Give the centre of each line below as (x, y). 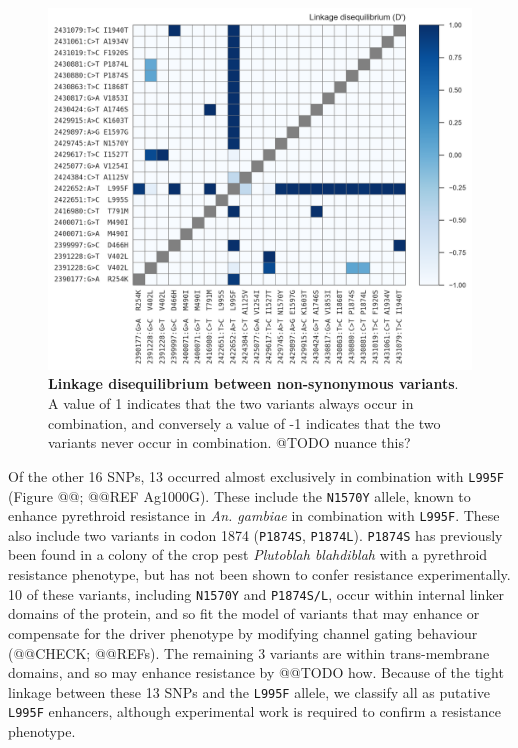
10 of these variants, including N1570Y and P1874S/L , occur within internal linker (256, 593)
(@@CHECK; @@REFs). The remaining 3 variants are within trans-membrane (249, 652)
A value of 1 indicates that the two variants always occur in (231, 403)
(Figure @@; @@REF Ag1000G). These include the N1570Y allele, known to (239, 495)
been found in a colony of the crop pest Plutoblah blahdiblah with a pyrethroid (248, 554)
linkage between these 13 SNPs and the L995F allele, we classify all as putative (249, 691)
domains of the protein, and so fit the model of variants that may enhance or (244, 613)
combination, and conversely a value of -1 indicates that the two (244, 422)
